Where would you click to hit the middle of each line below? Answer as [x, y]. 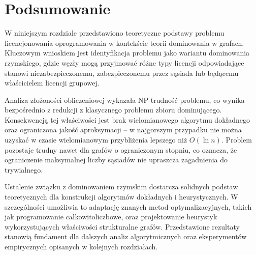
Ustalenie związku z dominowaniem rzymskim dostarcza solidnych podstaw [121, 187]
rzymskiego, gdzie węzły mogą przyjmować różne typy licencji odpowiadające [124, 62]
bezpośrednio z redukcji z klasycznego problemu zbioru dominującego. [113, 110]
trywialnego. [24, 169]
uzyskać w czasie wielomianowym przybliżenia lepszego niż [96, 140]
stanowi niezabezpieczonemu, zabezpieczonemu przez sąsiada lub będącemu [122, 73]
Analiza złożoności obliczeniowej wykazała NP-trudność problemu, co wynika [125, 100]
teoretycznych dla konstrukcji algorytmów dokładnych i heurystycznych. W [121, 197]
